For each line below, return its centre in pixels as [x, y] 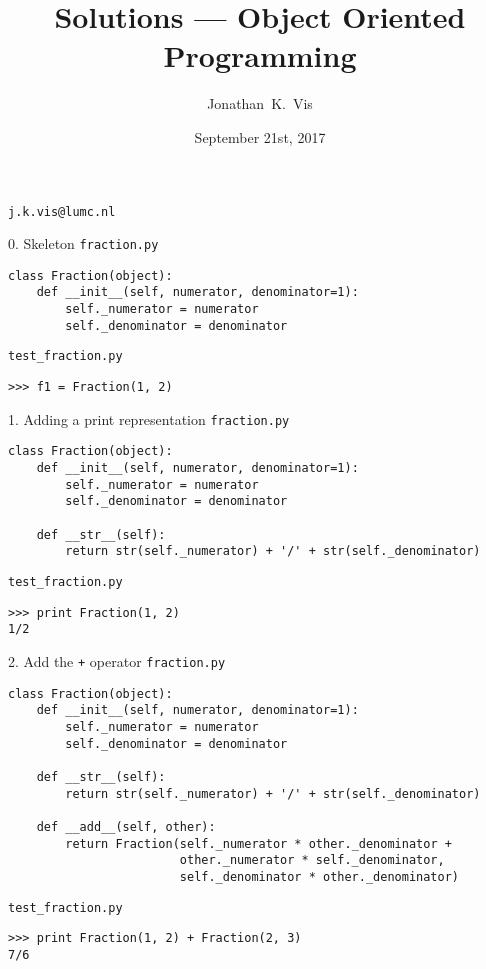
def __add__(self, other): [126, 826]
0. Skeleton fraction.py [83, 243]
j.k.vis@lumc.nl [62, 211]
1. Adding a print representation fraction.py [149, 418]
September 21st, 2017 [260, 136]
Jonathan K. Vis [260, 103]
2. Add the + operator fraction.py [117, 660]
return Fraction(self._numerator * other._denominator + [258, 843]
